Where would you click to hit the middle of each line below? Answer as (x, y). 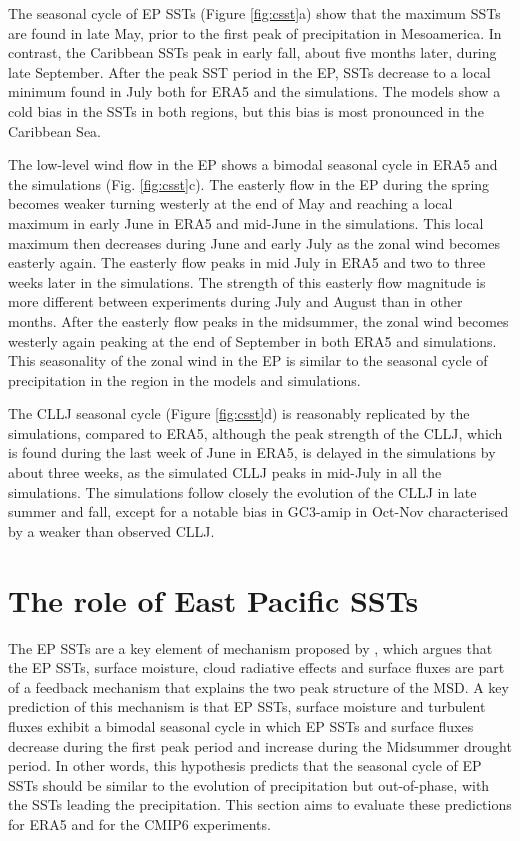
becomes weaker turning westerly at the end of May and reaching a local (230, 203)
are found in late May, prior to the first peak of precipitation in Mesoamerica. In (255, 32)
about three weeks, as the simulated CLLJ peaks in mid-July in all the (225, 472)
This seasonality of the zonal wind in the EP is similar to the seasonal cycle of (248, 360)
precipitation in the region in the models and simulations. (184, 379)
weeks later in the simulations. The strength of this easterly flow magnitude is (247, 281)
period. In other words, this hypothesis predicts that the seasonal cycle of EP (245, 765)
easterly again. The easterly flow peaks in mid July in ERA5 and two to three (247, 262)
